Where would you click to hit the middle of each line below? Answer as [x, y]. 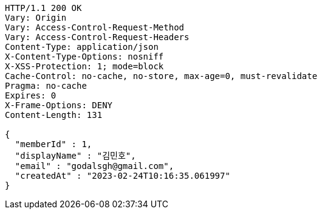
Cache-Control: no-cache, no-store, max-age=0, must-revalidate [161, 76]
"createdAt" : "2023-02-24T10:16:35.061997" [122, 176]
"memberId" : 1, [53, 144]
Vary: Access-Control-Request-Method [95, 27]
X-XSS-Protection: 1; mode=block [84, 66]
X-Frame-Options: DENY [59, 105]
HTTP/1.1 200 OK [43, 8]
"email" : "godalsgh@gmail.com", [94, 166]
